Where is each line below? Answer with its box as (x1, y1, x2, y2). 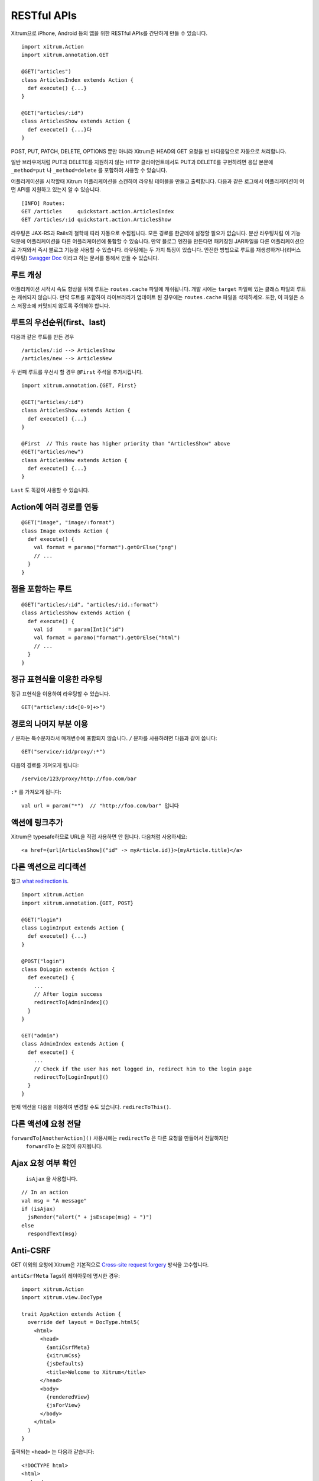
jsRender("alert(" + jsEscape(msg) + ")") (27, 1214, 153, 1220)
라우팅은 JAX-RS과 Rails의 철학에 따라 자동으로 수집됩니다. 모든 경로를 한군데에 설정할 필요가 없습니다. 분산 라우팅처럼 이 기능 (11, 229, 301, 236)
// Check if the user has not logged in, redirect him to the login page (33, 1065, 252, 1072)
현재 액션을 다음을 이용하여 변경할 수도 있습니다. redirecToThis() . (11, 1104, 171, 1111)
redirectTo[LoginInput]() (33, 1074, 109, 1081)
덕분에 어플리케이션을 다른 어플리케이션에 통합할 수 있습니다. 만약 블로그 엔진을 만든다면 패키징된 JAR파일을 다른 (11, 238, 270, 245)
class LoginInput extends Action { (21, 924, 125, 931)
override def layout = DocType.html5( (27, 1319, 140, 1326)
